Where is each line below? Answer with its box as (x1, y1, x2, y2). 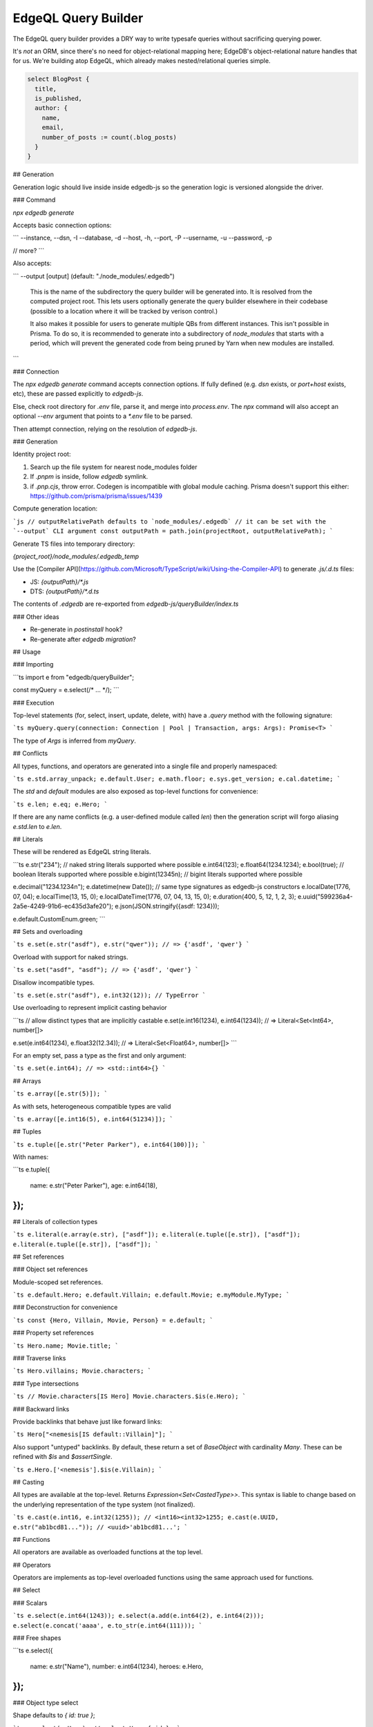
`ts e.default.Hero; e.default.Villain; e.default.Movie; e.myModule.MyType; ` (12, 1291, 290, 1299)
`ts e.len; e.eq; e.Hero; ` (12, 800, 108, 808)
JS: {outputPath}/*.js (30, 578, 89, 586)
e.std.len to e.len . (12, 822, 62, 830)
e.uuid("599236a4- (297, 892, 353, 901)
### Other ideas (12, 612, 59, 621)
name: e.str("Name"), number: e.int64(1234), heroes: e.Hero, (30, 1662, 204, 1670)
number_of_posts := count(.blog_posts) (41, 133, 178, 141)
